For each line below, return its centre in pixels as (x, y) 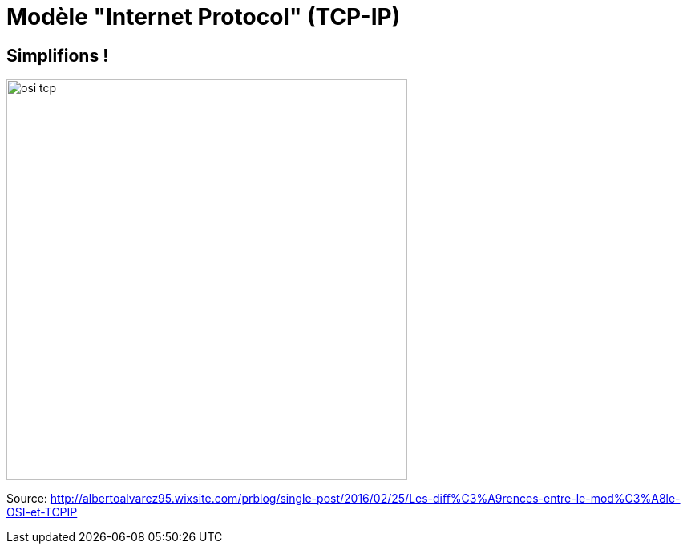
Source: (27, 499)
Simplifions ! (58, 55)
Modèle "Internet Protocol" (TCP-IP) (204, 17)
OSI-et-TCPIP (42, 512)
